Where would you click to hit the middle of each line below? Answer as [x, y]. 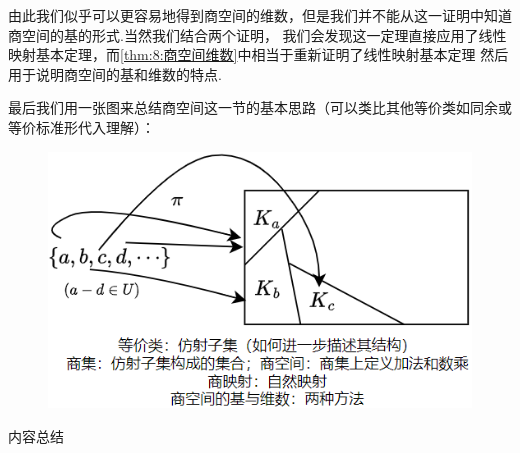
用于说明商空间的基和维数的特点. [115, 73]
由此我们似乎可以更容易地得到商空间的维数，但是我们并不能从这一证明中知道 [260, 15]
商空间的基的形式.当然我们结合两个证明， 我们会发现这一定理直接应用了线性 [257, 34]
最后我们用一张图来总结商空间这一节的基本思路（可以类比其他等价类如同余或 [260, 107]
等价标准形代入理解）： [81, 126]
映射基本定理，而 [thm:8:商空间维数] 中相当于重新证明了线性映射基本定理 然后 [258, 54]
